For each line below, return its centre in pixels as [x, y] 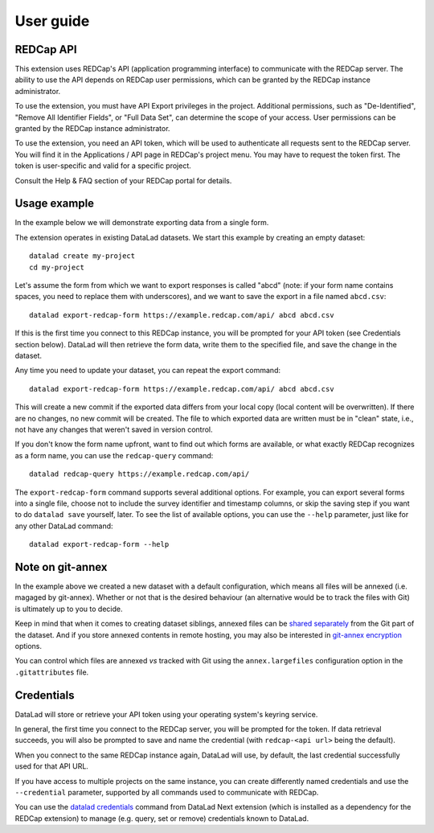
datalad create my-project [82, 256]
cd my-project [57, 267]
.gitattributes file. [52, 672]
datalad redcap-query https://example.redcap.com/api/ [139, 474]
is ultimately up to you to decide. [69, 609]
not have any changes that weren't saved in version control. [114, 429]
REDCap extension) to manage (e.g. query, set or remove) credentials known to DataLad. [162, 818]
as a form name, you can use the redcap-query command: [114, 455]
